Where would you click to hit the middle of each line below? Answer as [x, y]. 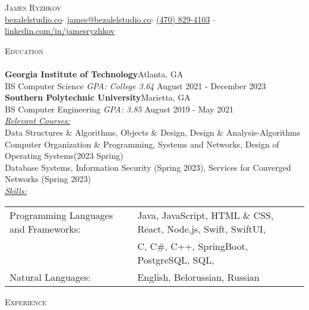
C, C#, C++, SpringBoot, [193, 246]
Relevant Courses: [37, 120]
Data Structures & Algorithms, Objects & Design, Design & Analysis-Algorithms [153, 132]
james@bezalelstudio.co [109, 19]
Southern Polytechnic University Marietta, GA [98, 97]
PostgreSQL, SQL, [176, 259]
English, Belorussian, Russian [198, 277]
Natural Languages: [50, 277]
